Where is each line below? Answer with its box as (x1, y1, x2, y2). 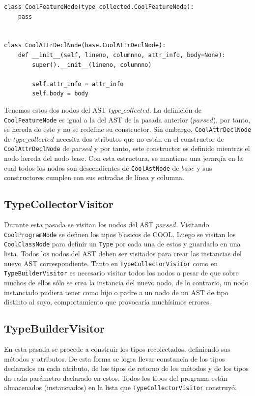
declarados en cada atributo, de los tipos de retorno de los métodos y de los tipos (4, 363, 249, 373)
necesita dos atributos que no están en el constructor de (56, 133, 224, 144)
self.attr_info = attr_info (32, 80, 124, 88)
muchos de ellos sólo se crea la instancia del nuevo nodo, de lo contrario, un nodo (4, 277, 249, 287)
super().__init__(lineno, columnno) (32, 61, 152, 68)
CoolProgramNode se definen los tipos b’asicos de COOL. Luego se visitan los (4, 229, 236, 239)
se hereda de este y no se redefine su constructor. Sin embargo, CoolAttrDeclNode (4, 124, 252, 134)
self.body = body (32, 90, 88, 97)
